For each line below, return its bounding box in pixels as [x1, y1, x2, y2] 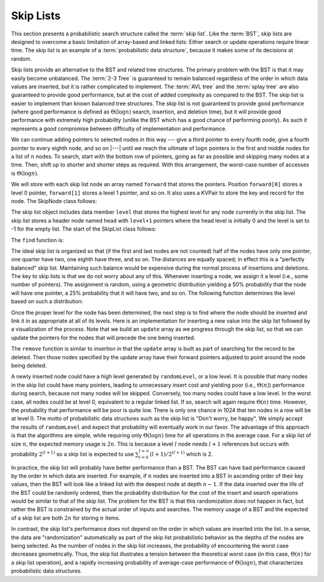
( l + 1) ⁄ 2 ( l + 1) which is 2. [149, 450, 213, 458]
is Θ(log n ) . [11, 169, 39, 177]
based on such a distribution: [11, 298, 83, 305]
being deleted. [11, 362, 47, 369]
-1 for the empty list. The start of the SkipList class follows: [11, 225, 157, 232]
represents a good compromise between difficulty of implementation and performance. [11, 125, 227, 132]
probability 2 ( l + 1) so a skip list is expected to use [11, 450, 134, 458]
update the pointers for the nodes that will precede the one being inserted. [11, 334, 196, 341]
